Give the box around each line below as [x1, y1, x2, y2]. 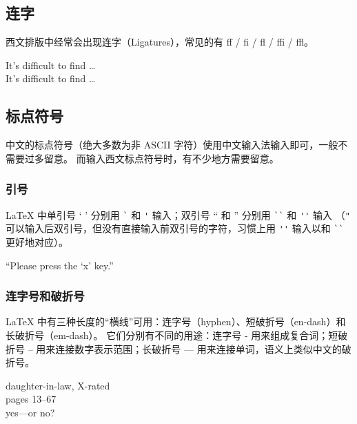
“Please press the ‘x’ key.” [6, 258, 114, 272]
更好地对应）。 [6, 234, 68, 249]
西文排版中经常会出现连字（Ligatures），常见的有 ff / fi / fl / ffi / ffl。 [6, 35, 314, 49]
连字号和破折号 [6, 287, 85, 305]
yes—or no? [6, 405, 55, 419]
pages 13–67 [6, 392, 57, 406]
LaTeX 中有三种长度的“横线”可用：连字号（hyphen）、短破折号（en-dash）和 [6, 314, 346, 329]
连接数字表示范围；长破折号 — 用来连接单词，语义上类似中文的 [55, 341, 342, 356]
